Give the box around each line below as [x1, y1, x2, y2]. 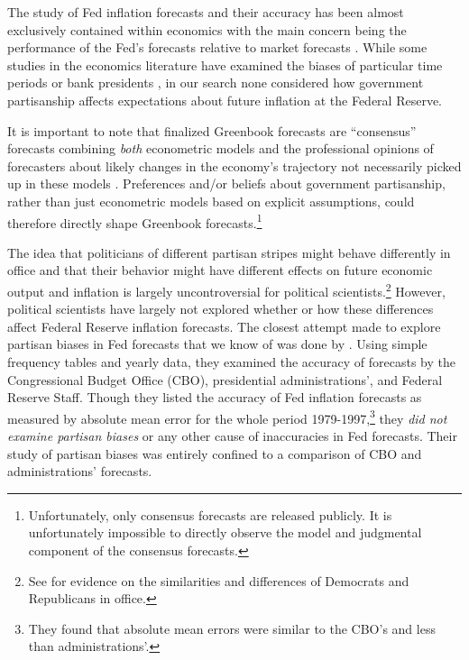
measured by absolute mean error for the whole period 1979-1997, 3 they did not [7, 406, 447, 427]
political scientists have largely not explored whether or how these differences [7, 299, 434, 318]
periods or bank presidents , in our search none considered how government [7, 73, 424, 92]
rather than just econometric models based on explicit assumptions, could [7, 191, 415, 210]
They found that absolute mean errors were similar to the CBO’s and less [28, 619, 436, 637]
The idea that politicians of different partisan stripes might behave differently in [7, 243, 451, 261]
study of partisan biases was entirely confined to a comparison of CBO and [7, 444, 422, 463]
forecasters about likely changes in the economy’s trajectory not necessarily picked [7, 156, 462, 175]
